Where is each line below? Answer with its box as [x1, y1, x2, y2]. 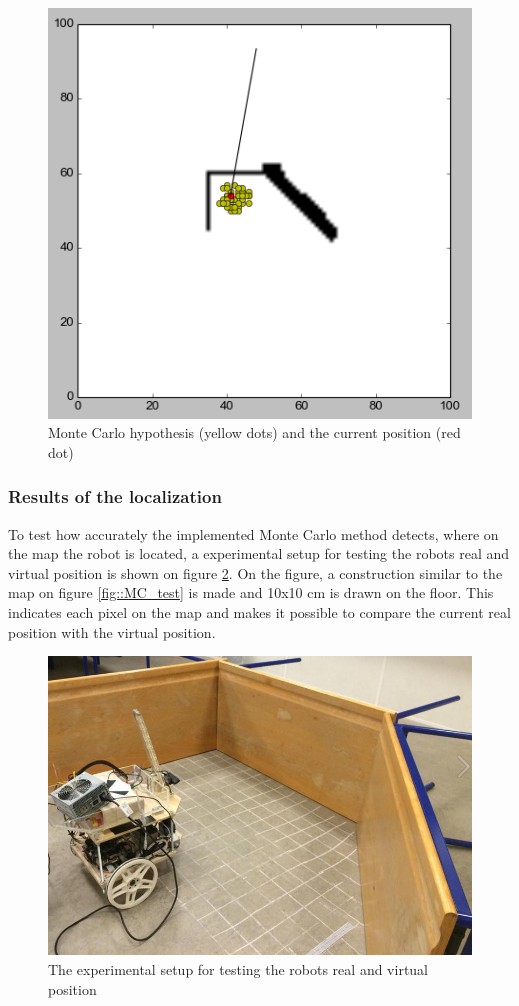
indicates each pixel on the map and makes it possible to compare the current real [8, 602, 511, 623]
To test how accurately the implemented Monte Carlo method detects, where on [8, 523, 499, 544]
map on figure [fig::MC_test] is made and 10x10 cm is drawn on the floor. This [8, 582, 494, 603]
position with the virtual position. [8, 621, 216, 642]
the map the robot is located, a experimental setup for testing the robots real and [8, 543, 510, 564]
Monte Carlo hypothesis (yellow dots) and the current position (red [48, 422, 461, 443]
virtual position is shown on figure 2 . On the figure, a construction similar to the [8, 562, 503, 583]
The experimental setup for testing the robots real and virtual [48, 959, 429, 979]
